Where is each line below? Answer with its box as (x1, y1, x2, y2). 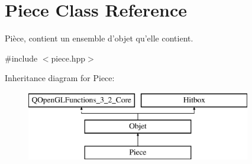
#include (5, 52, 38, 64)
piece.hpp (51, 52, 86, 64)
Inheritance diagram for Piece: (5, 72, 115, 84)
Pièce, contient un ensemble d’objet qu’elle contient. (5, 32, 193, 44)
